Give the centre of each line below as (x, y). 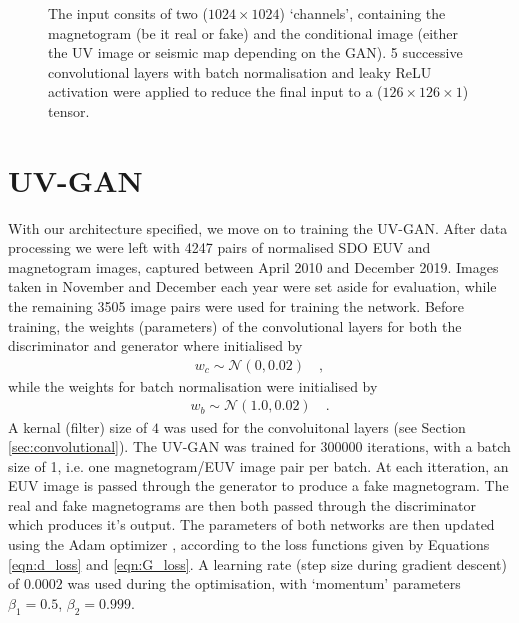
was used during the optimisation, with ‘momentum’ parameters (264, 583)
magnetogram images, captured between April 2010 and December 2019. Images (253, 266)
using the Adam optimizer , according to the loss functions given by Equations (249, 544)
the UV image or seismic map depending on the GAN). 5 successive (255, 52)
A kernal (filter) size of (78, 426)
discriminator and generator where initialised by (155, 345)
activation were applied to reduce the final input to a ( (215, 91)
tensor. (69, 110)
